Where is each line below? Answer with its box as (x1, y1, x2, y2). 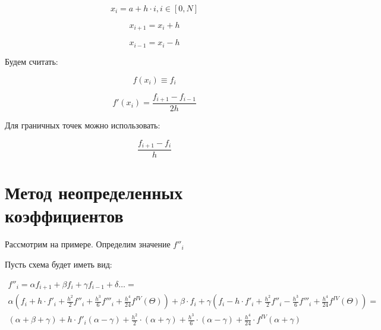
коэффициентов (5, 203, 124, 228)
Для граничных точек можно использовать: (5, 118, 160, 131)
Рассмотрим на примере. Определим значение (5, 238, 171, 250)
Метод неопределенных (5, 180, 183, 205)
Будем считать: (5, 55, 58, 67)
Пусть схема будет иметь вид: (5, 257, 112, 270)
